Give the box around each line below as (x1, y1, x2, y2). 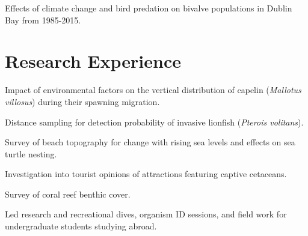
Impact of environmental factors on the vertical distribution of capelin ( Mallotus (5, 83, 301, 96)
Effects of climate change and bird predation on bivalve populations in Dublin (5, 2, 292, 14)
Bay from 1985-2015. (5, 13, 81, 26)
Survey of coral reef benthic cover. (5, 187, 131, 200)
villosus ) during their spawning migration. (5, 95, 160, 107)
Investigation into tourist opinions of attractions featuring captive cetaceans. (5, 168, 287, 180)
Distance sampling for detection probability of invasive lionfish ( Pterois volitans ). (5, 115, 304, 128)
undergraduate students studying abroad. (5, 220, 157, 232)
